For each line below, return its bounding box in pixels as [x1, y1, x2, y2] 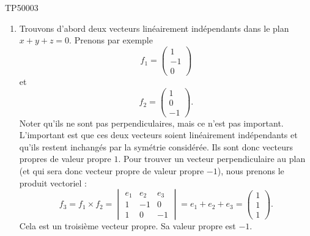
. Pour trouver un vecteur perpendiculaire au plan [118, 152, 306, 165]
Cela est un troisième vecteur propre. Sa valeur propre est [19, 219, 236, 232]
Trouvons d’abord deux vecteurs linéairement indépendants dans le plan [19, 21, 289, 34]
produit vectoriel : [19, 176, 87, 189]
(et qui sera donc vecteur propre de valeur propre [19, 164, 204, 177]
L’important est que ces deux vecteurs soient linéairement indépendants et [19, 128, 298, 141]
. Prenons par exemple [69, 34, 153, 46]
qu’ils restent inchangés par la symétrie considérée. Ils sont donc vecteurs [19, 140, 293, 153]
